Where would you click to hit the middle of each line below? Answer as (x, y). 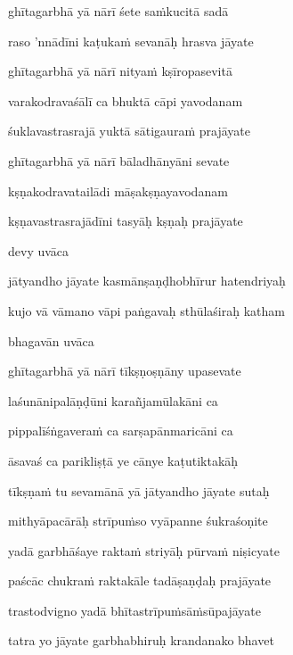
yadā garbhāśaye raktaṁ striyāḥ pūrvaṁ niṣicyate (144, 550)
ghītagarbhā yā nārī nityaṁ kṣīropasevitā (120, 71)
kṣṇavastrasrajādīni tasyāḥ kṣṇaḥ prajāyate (126, 221)
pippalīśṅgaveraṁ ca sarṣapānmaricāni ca (121, 431)
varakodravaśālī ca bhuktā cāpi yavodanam (126, 100)
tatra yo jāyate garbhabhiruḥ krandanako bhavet (141, 640)
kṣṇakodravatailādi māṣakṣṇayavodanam (118, 191)
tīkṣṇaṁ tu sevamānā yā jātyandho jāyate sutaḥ (139, 490)
